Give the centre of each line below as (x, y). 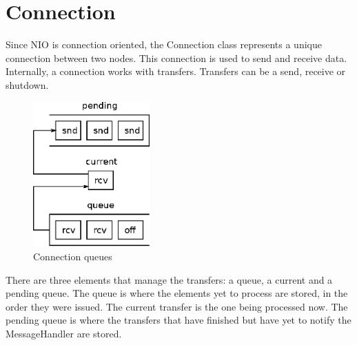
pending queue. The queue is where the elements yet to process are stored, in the (177, 293)
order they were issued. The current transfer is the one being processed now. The (177, 306)
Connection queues (73, 256)
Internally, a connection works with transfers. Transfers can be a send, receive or (176, 71)
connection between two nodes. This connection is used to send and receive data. (176, 57)
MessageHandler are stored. (64, 333)
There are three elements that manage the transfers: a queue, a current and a (169, 279)
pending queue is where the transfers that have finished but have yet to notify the (178, 320)
